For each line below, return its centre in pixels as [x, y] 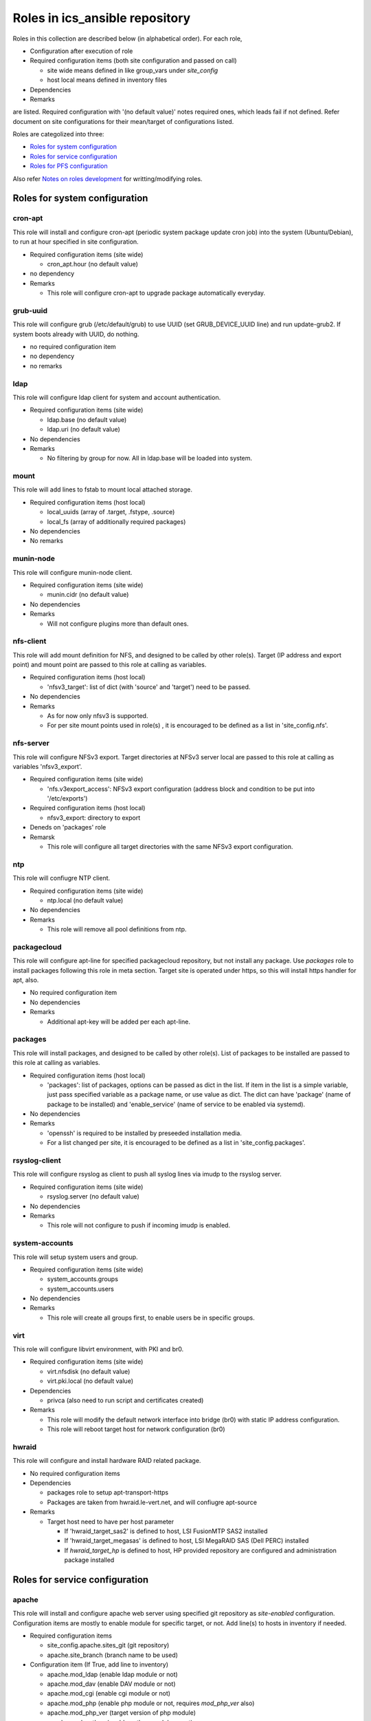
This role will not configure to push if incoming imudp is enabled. [138, 1225]
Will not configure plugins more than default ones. [118, 624]
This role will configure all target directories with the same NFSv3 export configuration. [170, 847]
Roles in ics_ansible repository [102, 18]
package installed [89, 1560]
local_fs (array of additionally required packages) [116, 521]
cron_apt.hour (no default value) [93, 264]
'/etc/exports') [67, 799]
